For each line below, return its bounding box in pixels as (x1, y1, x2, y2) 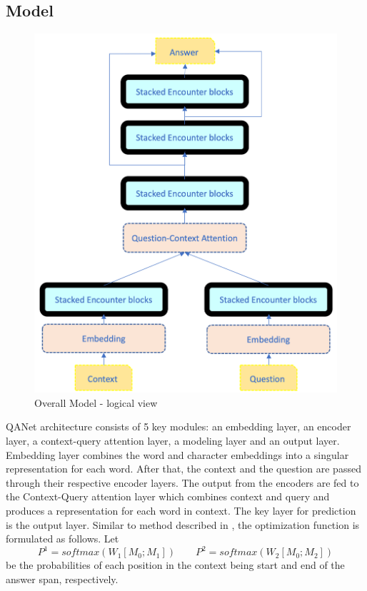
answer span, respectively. (6, 571, 119, 586)
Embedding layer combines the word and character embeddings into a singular (6, 447, 349, 462)
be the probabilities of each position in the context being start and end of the (6, 557, 345, 572)
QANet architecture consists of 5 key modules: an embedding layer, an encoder (6, 419, 351, 434)
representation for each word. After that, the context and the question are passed (6, 461, 361, 476)
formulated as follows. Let (6, 531, 119, 546)
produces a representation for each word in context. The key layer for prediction (6, 503, 356, 518)
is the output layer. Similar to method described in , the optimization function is (6, 517, 360, 532)
